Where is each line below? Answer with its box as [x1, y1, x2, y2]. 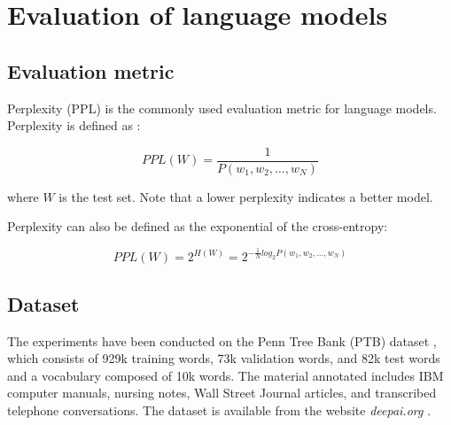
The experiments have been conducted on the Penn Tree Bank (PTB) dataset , [7, 331, 437, 350]
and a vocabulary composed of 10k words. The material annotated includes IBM [7, 366, 444, 384]
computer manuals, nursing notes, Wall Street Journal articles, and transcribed [7, 383, 437, 402]
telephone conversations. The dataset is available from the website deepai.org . [7, 400, 432, 419]
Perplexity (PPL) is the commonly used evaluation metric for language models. [7, 98, 437, 117]
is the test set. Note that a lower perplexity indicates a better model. [58, 187, 433, 205]
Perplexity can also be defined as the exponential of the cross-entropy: [7, 217, 388, 236]
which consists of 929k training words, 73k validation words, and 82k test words [7, 349, 440, 367]
